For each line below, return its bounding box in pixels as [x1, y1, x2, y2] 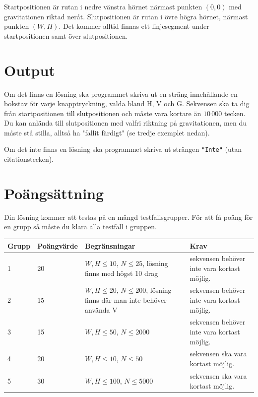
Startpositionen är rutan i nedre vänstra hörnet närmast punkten [4, 1, 202, 11]
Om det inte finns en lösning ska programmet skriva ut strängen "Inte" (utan [4, 144, 242, 154]
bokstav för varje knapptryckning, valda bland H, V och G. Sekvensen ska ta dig [4, 98, 250, 109]
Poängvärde [37, 240, 78, 251]
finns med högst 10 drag [84, 267, 158, 278]
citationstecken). [4, 154, 54, 164]
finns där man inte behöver [84, 295, 167, 305]
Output [4, 60, 55, 80]
